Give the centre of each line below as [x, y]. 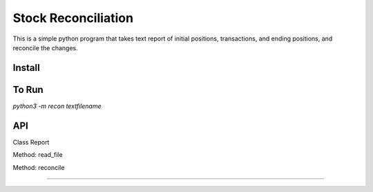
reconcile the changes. [46, 47]
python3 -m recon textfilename [57, 106]
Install [27, 68]
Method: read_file [38, 155]
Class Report [31, 142]
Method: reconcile [39, 167]
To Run [28, 89]
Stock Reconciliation [73, 18]
